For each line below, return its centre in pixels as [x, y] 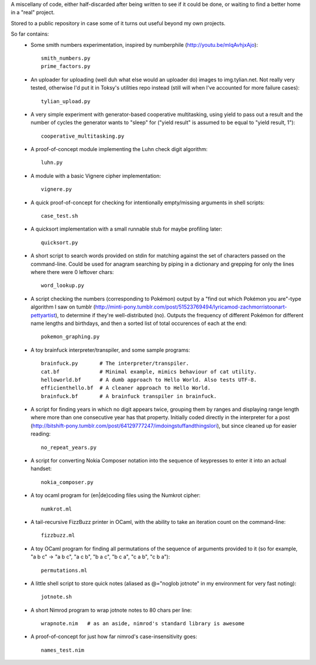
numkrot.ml [57, 509]
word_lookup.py [63, 286]
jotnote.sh [57, 597]
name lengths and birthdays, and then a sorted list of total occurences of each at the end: [139, 323]
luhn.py [52, 163]
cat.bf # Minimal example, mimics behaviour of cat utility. [149, 371]
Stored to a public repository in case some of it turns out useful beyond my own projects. [118, 23]
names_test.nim [63, 650]
